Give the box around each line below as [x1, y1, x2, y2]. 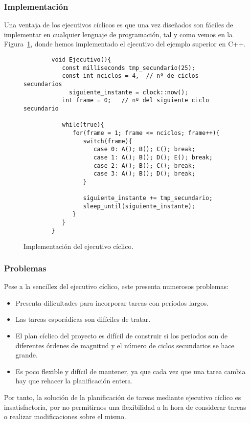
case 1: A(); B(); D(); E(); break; [93, 154, 213, 161]
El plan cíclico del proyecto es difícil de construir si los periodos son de [15, 331, 228, 341]
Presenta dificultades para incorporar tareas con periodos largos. [15, 297, 209, 308]
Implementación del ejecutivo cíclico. [23, 241, 134, 251]
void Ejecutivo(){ [51, 56, 111, 63]
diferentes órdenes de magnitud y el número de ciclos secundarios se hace [15, 340, 234, 350]
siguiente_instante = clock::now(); [69, 89, 188, 96]
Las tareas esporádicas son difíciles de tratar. [15, 314, 151, 324]
